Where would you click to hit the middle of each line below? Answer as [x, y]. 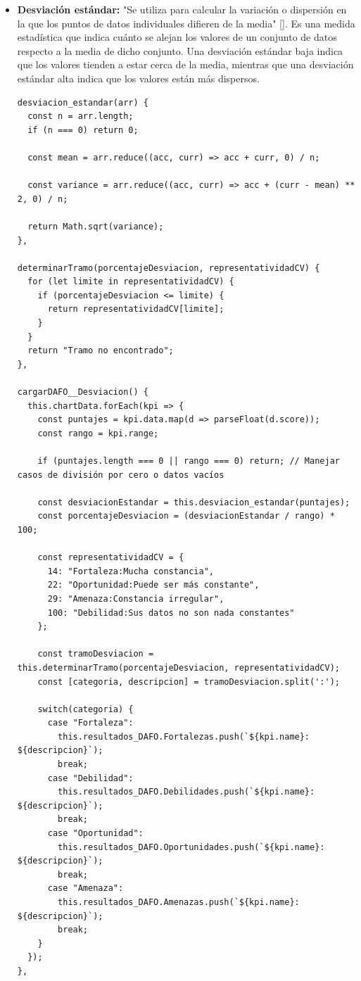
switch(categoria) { [85, 709]
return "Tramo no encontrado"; [101, 351]
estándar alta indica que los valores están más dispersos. [138, 78]
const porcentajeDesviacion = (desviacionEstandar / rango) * [186, 516]
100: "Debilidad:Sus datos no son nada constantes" [171, 613]
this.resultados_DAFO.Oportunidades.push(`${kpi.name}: [191, 847]
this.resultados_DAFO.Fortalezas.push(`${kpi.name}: [184, 736]
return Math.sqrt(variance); [96, 226]
